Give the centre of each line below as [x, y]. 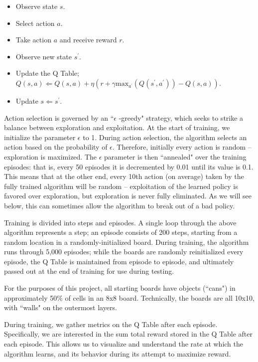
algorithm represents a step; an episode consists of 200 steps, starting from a [121, 232]
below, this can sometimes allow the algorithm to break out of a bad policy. [120, 205]
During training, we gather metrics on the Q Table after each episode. [111, 324]
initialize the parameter [40, 137]
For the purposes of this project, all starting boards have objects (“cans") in [120, 288]
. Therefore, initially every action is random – [182, 147]
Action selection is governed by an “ [59, 117]
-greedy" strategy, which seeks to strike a [181, 117]
